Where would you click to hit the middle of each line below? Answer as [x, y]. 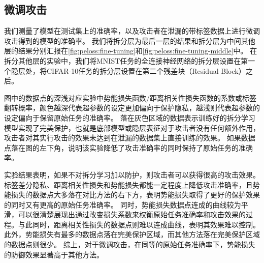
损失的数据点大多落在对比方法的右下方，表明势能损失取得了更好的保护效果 [135, 195]
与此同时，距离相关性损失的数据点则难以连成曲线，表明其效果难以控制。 [139, 224]
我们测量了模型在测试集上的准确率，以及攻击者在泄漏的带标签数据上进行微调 [132, 31]
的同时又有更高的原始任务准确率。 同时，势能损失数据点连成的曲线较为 [123, 204]
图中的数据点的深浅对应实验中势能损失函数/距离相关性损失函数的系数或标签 [130, 97]
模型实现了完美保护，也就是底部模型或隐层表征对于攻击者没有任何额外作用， [132, 127]
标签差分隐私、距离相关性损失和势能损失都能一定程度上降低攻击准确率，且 [128, 184]
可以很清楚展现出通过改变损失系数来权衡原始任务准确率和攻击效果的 [132, 214]
